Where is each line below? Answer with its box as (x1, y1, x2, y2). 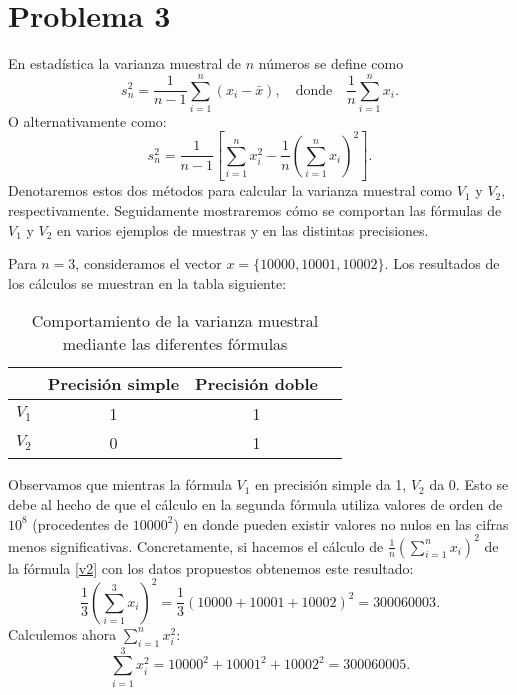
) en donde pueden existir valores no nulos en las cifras (173, 513, 509, 534)
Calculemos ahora (8, 623, 117, 644)
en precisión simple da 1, (255, 474, 407, 495)
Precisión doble (195, 372, 319, 396)
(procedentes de (32, 513, 129, 534)
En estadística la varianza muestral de (8, 53, 242, 74)
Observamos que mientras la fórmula (8, 474, 232, 495)
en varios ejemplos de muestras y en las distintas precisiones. (57, 219, 429, 240)
